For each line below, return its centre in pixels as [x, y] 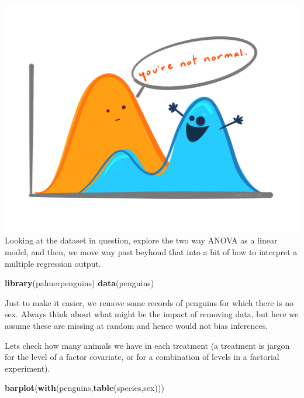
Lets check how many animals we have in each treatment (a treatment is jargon [147, 345]
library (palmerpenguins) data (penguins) [80, 283]
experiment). [27, 368]
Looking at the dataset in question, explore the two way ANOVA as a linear [141, 240]
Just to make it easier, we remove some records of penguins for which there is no [149, 302]
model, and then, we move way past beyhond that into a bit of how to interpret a [151, 252]
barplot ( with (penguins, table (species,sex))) [84, 388]
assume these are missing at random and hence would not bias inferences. [137, 325]
